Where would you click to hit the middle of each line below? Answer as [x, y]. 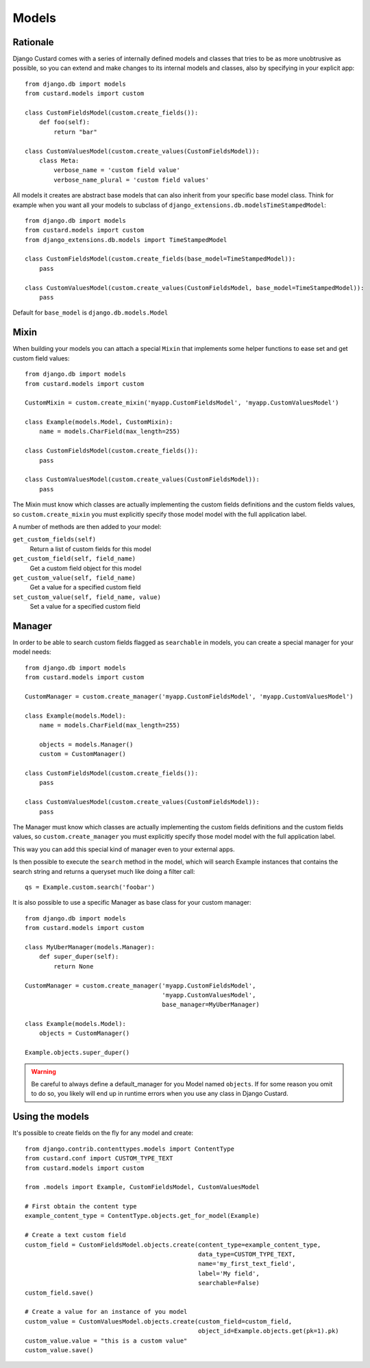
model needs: [32, 652]
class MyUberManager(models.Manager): [90, 947]
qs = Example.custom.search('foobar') [90, 887]
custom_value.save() [59, 1350]
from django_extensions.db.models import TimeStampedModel [126, 240]
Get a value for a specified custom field [85, 587]
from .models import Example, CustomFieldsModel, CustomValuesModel [142, 1187]
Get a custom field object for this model [86, 568]
